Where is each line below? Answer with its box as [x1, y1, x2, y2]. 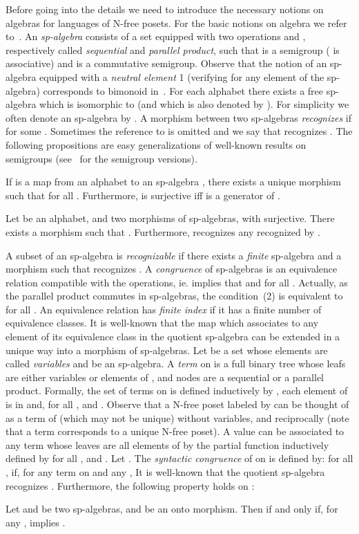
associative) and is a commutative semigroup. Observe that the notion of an [6, 56, 327, 71]
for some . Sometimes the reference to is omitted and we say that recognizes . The [6, 124, 353, 138]
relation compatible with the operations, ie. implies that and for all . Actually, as [6, 275, 348, 289]
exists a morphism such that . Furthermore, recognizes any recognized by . [6, 224, 320, 239]
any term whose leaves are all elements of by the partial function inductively [6, 437, 329, 452]
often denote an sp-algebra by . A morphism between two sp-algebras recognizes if [6, 110, 351, 125]
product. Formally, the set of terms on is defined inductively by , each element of [6, 383, 348, 398]
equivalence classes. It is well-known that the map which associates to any [6, 315, 319, 330]
